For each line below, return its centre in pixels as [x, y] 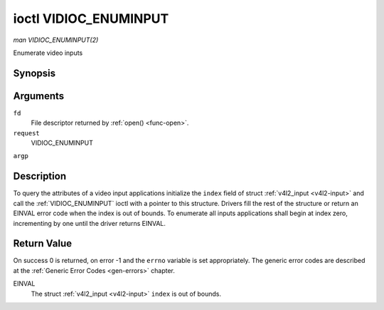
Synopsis [34, 73]
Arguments [39, 96]
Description [40, 176]
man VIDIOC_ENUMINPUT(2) [56, 40]
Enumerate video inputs [48, 53]
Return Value [43, 243]
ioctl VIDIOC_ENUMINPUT [91, 19]
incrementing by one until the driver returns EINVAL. [90, 223]
